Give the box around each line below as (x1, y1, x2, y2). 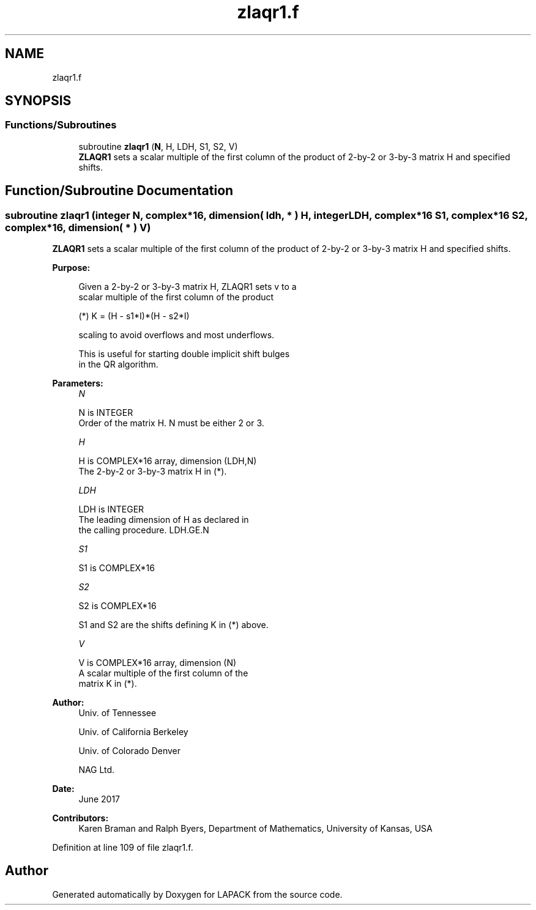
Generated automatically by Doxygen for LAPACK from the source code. (52, 889, 343, 900)
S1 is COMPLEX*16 (78, 563, 155, 574)
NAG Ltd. (78, 764, 115, 775)
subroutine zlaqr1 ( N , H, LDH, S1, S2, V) (78, 141, 238, 152)
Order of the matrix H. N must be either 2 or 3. (78, 418, 264, 429)
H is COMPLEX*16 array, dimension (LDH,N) (78, 456, 257, 467)
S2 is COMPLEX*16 (78, 601, 157, 612)
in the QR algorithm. (78, 359, 158, 370)
